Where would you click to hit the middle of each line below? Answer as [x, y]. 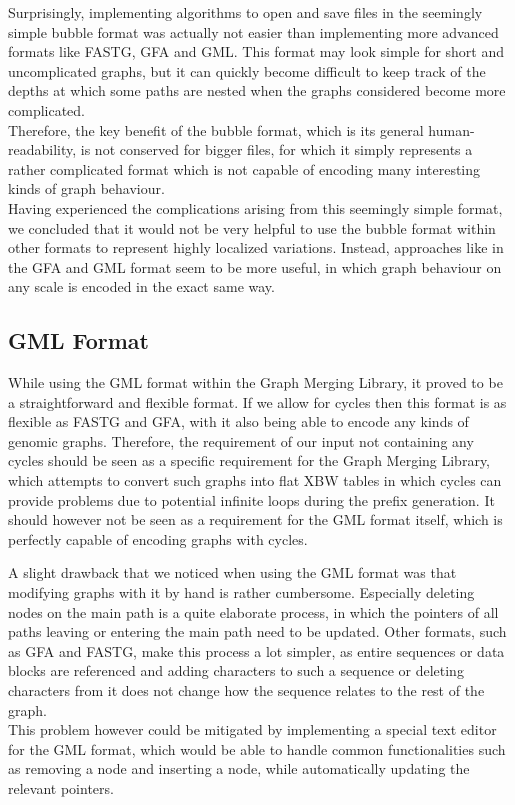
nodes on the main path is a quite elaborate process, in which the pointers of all [253, 611]
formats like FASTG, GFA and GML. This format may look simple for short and [256, 51]
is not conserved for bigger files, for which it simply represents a [276, 149]
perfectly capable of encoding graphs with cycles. [158, 538]
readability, [42, 149]
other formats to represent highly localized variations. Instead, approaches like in [256, 247]
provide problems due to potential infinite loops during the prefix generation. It [251, 499]
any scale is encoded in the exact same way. [141, 286]
